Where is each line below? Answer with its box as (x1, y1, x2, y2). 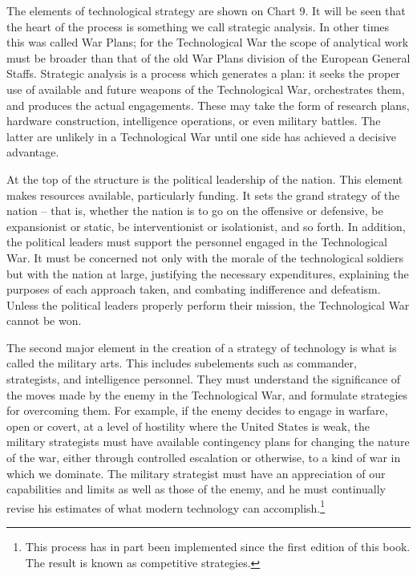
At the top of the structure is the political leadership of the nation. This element (6, 170, 403, 187)
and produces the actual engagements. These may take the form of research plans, (6, 96, 410, 113)
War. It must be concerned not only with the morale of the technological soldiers (6, 249, 404, 266)
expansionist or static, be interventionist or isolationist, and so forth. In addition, (6, 217, 406, 234)
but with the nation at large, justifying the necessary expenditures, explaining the (6, 265, 409, 282)
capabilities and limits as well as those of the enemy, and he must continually (6, 481, 386, 497)
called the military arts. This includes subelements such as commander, (6, 355, 357, 371)
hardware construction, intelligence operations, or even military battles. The (6, 112, 381, 129)
